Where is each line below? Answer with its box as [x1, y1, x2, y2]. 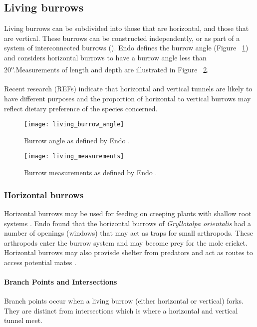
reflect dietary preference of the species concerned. [4, 103, 158, 113]
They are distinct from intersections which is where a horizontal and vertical [4, 305, 238, 316]
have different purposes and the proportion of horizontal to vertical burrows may [4, 93, 251, 104]
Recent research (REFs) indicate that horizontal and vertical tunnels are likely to [4, 83, 253, 94]
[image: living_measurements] [24, 153, 124, 160]
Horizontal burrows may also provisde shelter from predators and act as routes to [4, 247, 253, 258]
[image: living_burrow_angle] [24, 121, 124, 128]
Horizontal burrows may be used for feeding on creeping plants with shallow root [4, 208, 252, 218]
